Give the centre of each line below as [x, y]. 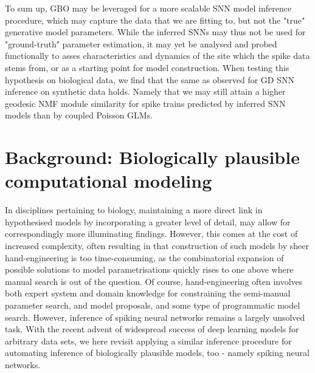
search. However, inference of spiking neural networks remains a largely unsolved [155, 317]
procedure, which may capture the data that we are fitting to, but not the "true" [155, 20]
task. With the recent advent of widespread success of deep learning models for [152, 329]
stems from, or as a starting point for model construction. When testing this [147, 67]
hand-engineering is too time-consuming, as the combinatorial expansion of [144, 257]
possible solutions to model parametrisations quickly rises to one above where [149, 269]
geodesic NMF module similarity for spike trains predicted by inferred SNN [145, 103]
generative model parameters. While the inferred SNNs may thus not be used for [155, 32]
